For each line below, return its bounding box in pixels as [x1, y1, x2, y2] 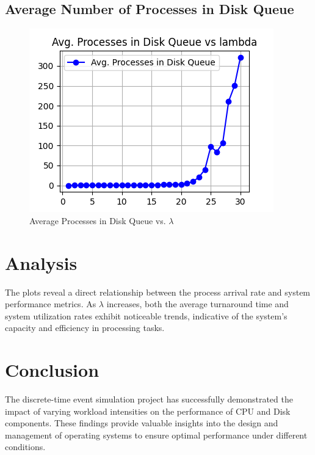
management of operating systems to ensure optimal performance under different [5, 428, 308, 441]
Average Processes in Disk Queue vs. [29, 214, 166, 227]
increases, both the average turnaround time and [106, 297, 289, 310]
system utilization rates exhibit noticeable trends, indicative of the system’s [5, 309, 288, 322]
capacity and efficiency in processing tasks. [5, 321, 165, 334]
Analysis [5, 250, 78, 275]
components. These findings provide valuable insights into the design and [5, 417, 278, 429]
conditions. [5, 440, 46, 453]
